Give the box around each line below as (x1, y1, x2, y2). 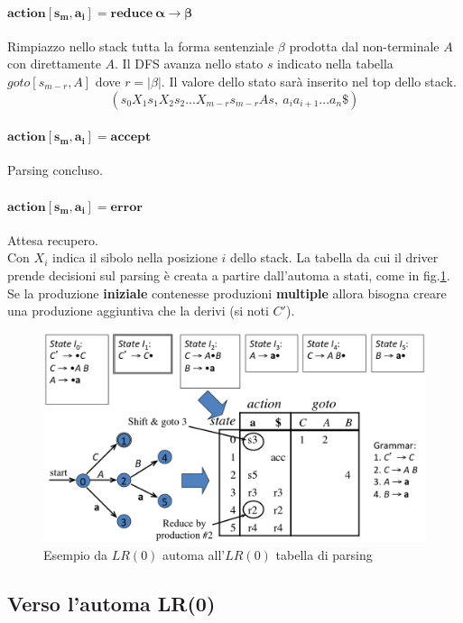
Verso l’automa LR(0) (7, 590, 216, 618)
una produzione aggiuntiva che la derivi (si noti (7, 301, 269, 320)
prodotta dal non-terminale (289, 36, 440, 55)
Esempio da (43, 545, 108, 564)
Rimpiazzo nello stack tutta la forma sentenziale (7, 36, 274, 55)
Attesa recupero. (7, 230, 98, 249)
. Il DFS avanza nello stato (115, 54, 264, 73)
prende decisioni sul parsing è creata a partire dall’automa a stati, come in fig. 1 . (7, 265, 450, 284)
